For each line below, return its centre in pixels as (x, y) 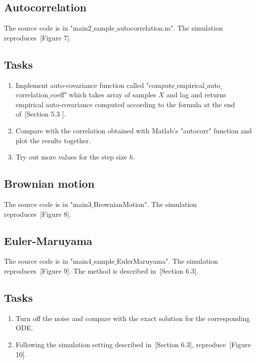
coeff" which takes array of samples (103, 95)
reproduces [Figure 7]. (38, 37)
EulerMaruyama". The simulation (168, 261)
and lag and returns (196, 95)
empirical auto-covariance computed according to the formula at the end (125, 104)
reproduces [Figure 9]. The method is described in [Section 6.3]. (101, 270)
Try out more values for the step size (71, 157)
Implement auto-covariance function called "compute (95, 85)
